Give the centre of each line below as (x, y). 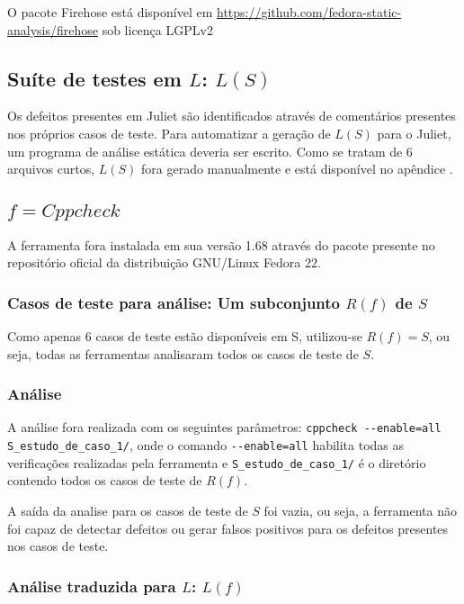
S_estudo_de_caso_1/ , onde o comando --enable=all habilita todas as (206, 445)
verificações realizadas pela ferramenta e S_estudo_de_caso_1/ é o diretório (217, 462)
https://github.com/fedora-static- (309, 12)
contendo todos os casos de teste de (105, 480)
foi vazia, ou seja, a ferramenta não (360, 510)
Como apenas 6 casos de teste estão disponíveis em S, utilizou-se (185, 335)
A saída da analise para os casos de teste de (128, 510)
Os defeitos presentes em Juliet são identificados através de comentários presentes (232, 116)
